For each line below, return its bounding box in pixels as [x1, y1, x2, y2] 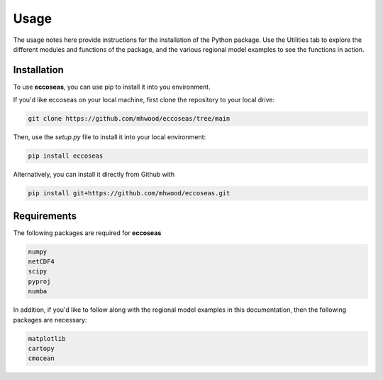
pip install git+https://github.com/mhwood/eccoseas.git [28, 189, 231, 197]
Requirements [13, 210, 77, 222]
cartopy [28, 344, 55, 352]
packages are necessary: [13, 315, 87, 324]
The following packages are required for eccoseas [13, 228, 162, 237]
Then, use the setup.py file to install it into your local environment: [13, 133, 206, 141]
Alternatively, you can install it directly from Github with [13, 170, 175, 179]
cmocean [28, 354, 55, 362]
